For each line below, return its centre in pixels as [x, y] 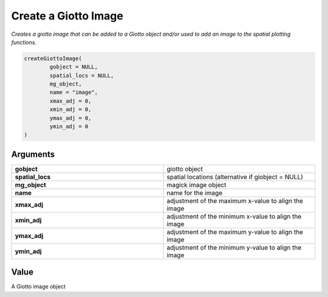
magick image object [196, 185]
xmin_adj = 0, [70, 110]
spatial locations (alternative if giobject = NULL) [235, 177]
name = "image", [74, 92]
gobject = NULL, [74, 67]
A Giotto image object [39, 287]
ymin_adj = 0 [69, 127]
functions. [24, 42]
